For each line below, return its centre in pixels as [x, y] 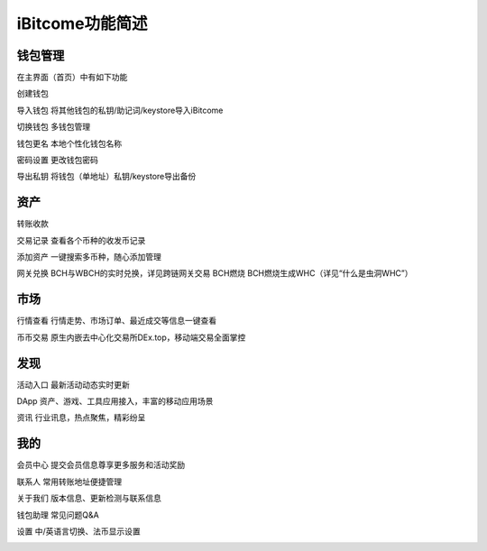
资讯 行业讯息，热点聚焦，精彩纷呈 [81, 418]
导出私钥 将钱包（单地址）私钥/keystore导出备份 [106, 177]
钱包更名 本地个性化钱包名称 [69, 143]
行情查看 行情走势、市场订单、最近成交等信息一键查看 [116, 321]
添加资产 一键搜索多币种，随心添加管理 [89, 257]
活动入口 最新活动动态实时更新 [73, 384]
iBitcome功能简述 [82, 23]
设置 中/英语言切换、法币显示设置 [78, 531]
